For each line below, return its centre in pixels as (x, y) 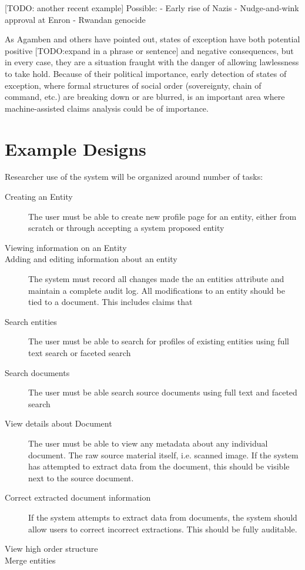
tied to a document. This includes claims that (110, 302)
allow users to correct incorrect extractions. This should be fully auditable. (163, 529)
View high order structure (51, 549)
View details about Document (58, 423)
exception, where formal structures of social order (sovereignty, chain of (133, 85)
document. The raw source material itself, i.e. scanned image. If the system (163, 455)
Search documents (37, 372)
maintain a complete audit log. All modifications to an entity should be (157, 290)
